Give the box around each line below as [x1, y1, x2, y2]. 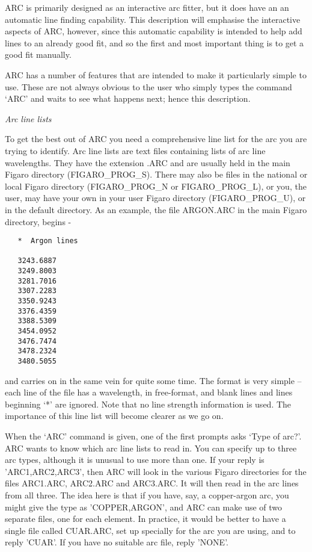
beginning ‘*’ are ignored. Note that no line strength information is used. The [5, 397, 292, 410]
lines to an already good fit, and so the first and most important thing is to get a [5, 36, 304, 49]
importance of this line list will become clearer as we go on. [5, 409, 224, 422]
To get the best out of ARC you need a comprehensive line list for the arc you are [5, 132, 307, 145]
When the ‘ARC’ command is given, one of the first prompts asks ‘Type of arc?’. [5, 430, 302, 442]
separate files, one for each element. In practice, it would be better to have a [5, 512, 286, 525]
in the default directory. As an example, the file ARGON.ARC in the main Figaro [5, 203, 307, 216]
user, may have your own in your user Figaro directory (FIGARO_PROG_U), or [5, 191, 306, 204]
